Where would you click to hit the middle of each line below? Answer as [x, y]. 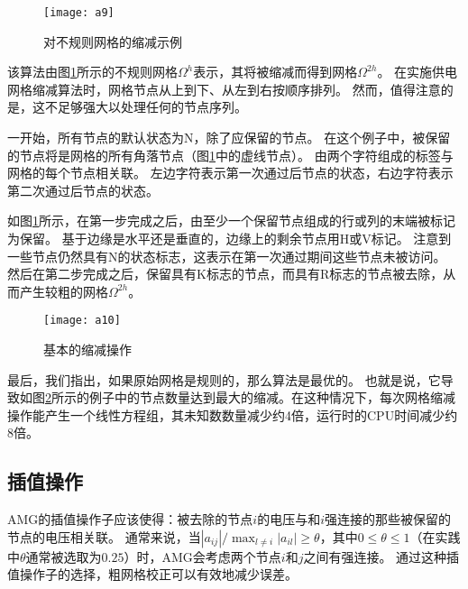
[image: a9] [79, 13]
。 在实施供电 [418, 72]
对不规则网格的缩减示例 [113, 41]
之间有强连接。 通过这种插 [381, 556]
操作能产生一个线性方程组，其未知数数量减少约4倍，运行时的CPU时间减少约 [233, 414]
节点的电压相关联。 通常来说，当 [104, 536]
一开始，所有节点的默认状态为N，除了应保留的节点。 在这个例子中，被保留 [229, 138]
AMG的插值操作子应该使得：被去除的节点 [130, 519]
